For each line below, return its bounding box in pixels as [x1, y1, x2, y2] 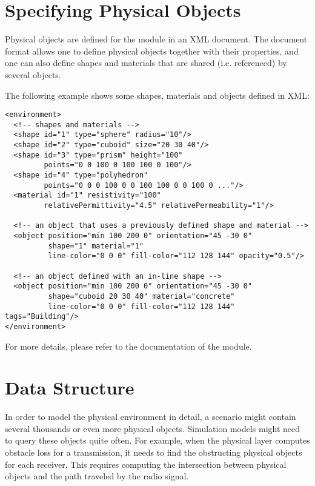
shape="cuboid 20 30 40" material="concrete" [48, 291, 235, 301]
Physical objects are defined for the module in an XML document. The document [5, 33, 308, 45]
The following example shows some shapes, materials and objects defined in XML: [5, 88, 310, 101]
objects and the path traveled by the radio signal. [5, 470, 189, 482]
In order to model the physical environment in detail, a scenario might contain [5, 410, 296, 423]
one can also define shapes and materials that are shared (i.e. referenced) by [5, 56, 287, 69]
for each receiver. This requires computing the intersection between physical [5, 458, 287, 470]
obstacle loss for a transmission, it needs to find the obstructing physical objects [5, 446, 302, 459]
